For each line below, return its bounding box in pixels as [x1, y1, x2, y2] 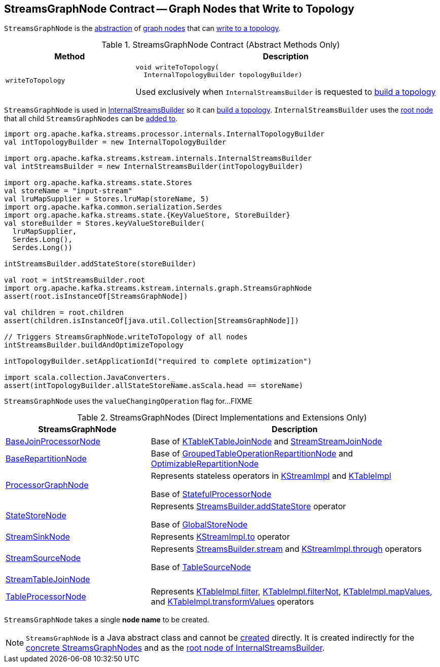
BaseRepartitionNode [6, 453, 87, 464]
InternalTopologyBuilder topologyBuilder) [143, 71, 303, 79]
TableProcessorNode [6, 591, 86, 602]
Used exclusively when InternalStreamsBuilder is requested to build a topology [135, 87, 436, 97]
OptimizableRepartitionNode [151, 459, 259, 469]
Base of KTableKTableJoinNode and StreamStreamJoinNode [151, 436, 382, 447]
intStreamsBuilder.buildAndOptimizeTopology [4, 341, 184, 349]
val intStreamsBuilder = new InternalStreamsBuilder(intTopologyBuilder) [4, 162, 304, 171]
